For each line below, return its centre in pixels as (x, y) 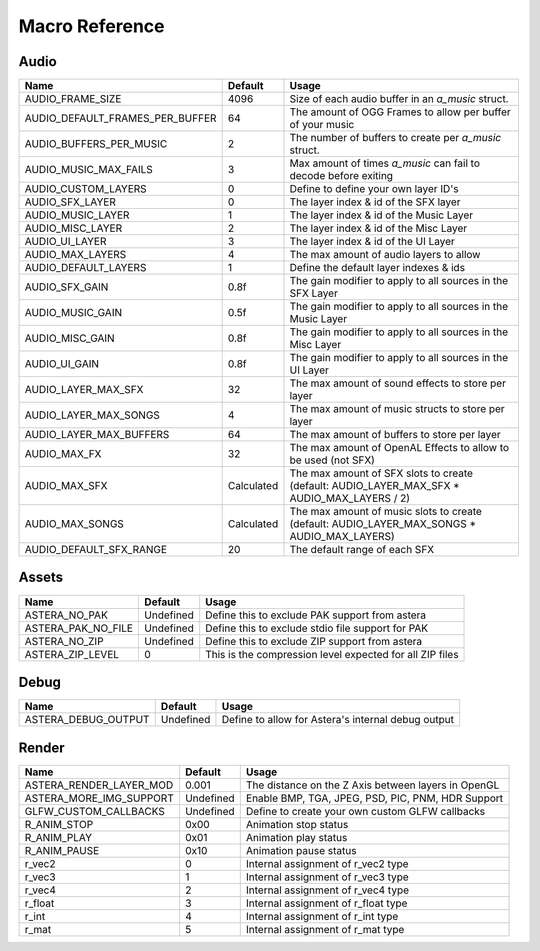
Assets (41, 577)
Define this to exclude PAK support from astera (316, 615)
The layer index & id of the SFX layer (375, 202)
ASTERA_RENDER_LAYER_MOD (99, 785)
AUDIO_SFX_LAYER (70, 202)
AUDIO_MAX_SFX (66, 486)
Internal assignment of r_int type (322, 916)
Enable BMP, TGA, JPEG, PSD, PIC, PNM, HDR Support (374, 798)
